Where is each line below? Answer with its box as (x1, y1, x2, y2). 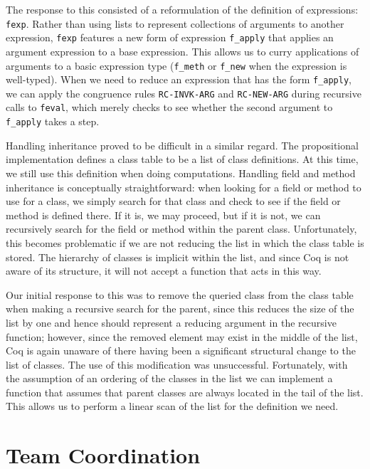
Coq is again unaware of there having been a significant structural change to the (6, 343, 356, 358)
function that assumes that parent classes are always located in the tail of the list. (6, 384, 364, 399)
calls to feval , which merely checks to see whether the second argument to (6, 100, 333, 115)
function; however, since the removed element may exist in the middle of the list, (6, 329, 358, 344)
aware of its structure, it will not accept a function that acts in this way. (6, 263, 322, 278)
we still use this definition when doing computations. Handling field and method (6, 165, 356, 180)
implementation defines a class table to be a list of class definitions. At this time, (6, 152, 359, 167)
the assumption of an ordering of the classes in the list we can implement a (6, 371, 333, 386)
